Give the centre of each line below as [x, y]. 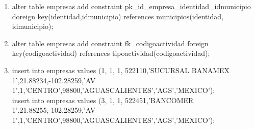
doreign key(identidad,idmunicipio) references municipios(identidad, [118, 16]
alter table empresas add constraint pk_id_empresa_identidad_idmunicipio [131, 6]
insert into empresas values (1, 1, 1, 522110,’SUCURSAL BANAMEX [121, 70]
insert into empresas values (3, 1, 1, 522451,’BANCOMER [103, 100]
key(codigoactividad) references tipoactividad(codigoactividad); [111, 53]
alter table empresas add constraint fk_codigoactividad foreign [110, 43]
